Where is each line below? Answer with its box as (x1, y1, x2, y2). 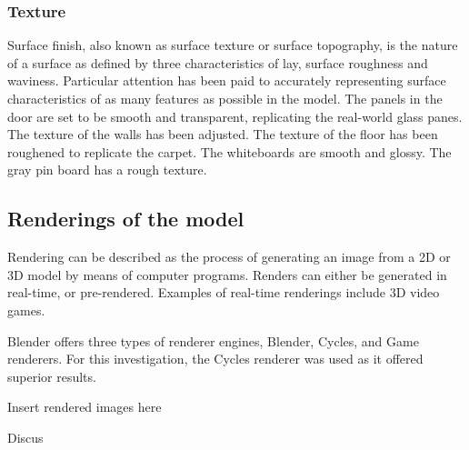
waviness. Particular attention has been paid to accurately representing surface (7, 71, 446, 90)
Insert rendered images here (7, 397, 162, 416)
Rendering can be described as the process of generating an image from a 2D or (7, 247, 451, 266)
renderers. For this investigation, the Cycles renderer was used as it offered (7, 349, 424, 368)
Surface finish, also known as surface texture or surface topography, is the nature (7, 35, 458, 55)
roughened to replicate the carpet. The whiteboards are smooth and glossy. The (7, 142, 452, 161)
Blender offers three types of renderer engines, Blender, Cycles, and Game (7, 331, 419, 350)
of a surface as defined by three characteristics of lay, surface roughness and (7, 53, 428, 72)
